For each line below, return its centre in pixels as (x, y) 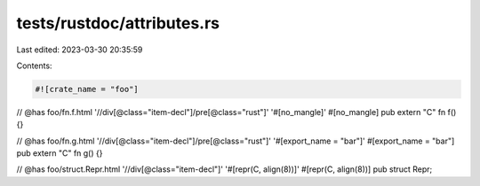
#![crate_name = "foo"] (87, 89)
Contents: (34, 66)
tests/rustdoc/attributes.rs (118, 23)
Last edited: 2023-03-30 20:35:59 (80, 50)
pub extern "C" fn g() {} (60, 153)
